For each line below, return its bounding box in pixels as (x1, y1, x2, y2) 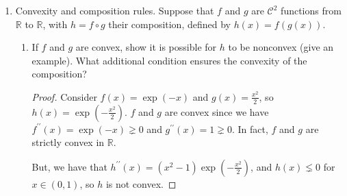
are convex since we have (164, 104, 269, 119)
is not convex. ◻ (105, 176, 177, 191)
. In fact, (231, 121, 268, 136)
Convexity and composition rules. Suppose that (15, 3, 214, 17)
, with (42, 16, 68, 31)
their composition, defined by (108, 16, 231, 31)
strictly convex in (31, 135, 105, 149)
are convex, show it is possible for (75, 40, 217, 54)
